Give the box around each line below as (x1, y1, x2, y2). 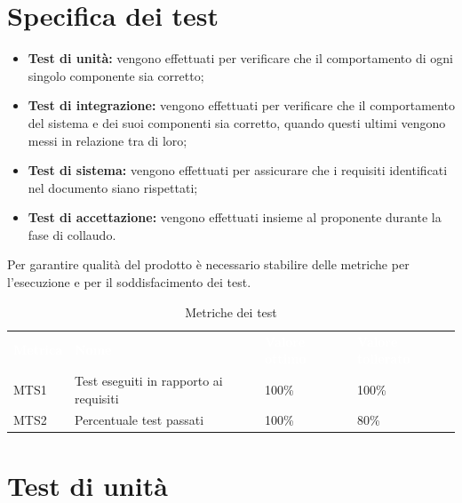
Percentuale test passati (75, 411, 204, 429)
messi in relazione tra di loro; (28, 131, 187, 149)
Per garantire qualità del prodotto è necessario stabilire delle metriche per (7, 255, 410, 274)
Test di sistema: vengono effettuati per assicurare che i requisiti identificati (28, 161, 448, 180)
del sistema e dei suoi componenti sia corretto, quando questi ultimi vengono (28, 113, 446, 132)
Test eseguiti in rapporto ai (75, 371, 223, 389)
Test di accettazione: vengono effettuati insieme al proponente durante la (28, 208, 442, 227)
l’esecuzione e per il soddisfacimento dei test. (7, 273, 251, 291)
